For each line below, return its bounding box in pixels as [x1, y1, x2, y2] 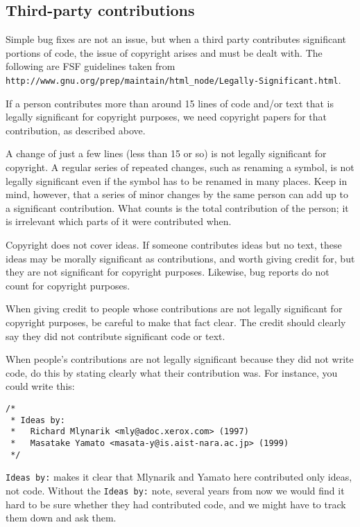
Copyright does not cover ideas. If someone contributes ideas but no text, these [6, 237, 342, 251]
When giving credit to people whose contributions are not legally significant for [6, 301, 343, 316]
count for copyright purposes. [6, 278, 130, 292]
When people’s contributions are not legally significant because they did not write [6, 352, 354, 366]
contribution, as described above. [6, 123, 146, 137]
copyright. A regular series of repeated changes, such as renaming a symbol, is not [6, 160, 354, 175]
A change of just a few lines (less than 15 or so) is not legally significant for [6, 146, 327, 161]
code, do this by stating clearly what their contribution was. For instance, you [6, 365, 338, 379]
